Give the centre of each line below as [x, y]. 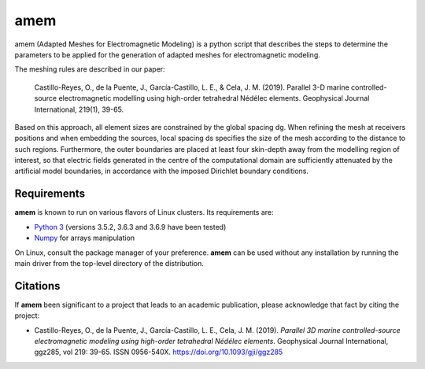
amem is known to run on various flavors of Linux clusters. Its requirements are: [144, 212]
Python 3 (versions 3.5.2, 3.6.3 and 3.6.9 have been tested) [130, 227]
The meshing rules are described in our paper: [90, 69]
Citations [37, 286]
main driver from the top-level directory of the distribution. [109, 263]
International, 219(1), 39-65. [79, 109]
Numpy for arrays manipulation [85, 238]
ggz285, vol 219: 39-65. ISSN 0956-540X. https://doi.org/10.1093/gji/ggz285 [159, 352]
